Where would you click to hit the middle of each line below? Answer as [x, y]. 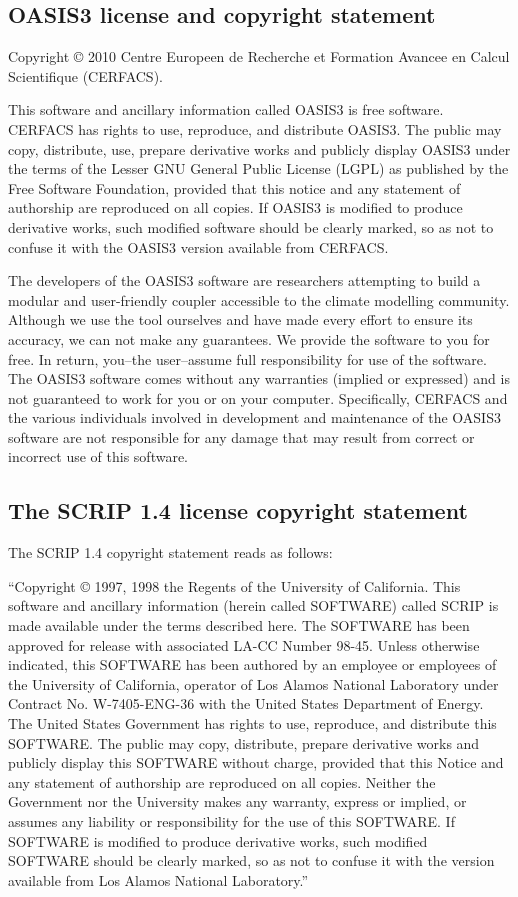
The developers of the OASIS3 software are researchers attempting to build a [244, 280]
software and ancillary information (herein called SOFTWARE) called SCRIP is [253, 605]
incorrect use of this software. [98, 456]
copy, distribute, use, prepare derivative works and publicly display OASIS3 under [259, 148]
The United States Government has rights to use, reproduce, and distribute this [252, 723]
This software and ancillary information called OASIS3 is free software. [226, 109]
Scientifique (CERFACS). [85, 75]
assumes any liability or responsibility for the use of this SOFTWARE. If [231, 821]
